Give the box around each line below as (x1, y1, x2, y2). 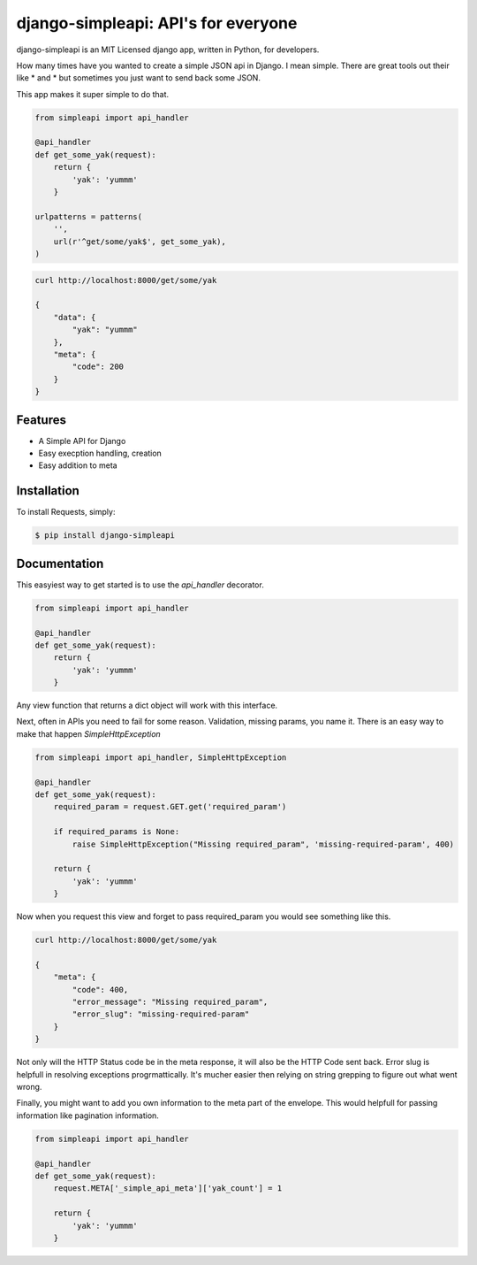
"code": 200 (72, 362, 124, 372)
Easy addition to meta (38, 460, 118, 471)
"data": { (53, 312, 96, 322)
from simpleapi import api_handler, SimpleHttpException (34, 752, 287, 763)
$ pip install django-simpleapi (34, 531, 176, 540)
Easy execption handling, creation (38, 448, 163, 458)
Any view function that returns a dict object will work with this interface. (16, 700, 278, 711)
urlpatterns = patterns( (34, 211, 143, 221)
